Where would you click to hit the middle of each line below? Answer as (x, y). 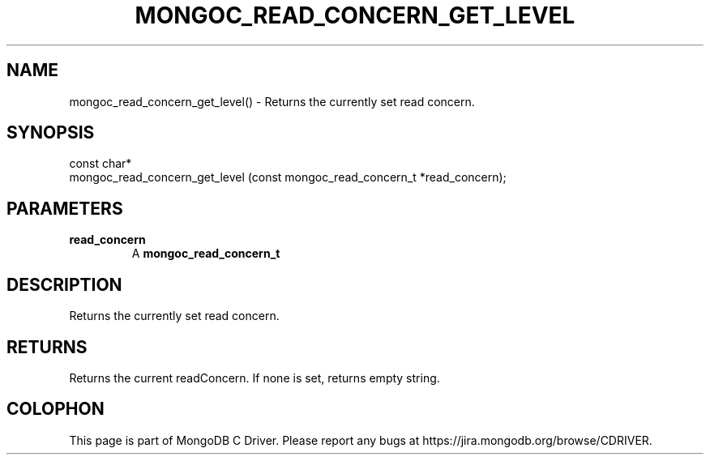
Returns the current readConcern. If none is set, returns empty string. (254, 378)
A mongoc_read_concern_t (206, 254)
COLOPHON (56, 409)
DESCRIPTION (64, 284)
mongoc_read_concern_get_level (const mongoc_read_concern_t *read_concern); (288, 177)
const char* (101, 164)
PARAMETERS (65, 208)
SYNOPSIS (51, 133)
